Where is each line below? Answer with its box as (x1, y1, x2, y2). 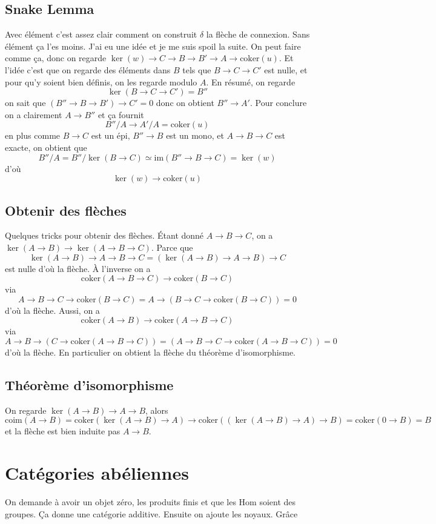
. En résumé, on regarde (206, 75, 296, 88)
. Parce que (151, 240, 193, 253)
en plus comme (5, 129, 61, 142)
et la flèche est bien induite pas (5, 425, 121, 437)
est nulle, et (264, 63, 308, 76)
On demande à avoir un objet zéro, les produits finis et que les (5, 496, 236, 508)
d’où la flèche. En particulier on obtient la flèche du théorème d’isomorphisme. (5, 345, 296, 358)
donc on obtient (156, 96, 214, 109)
